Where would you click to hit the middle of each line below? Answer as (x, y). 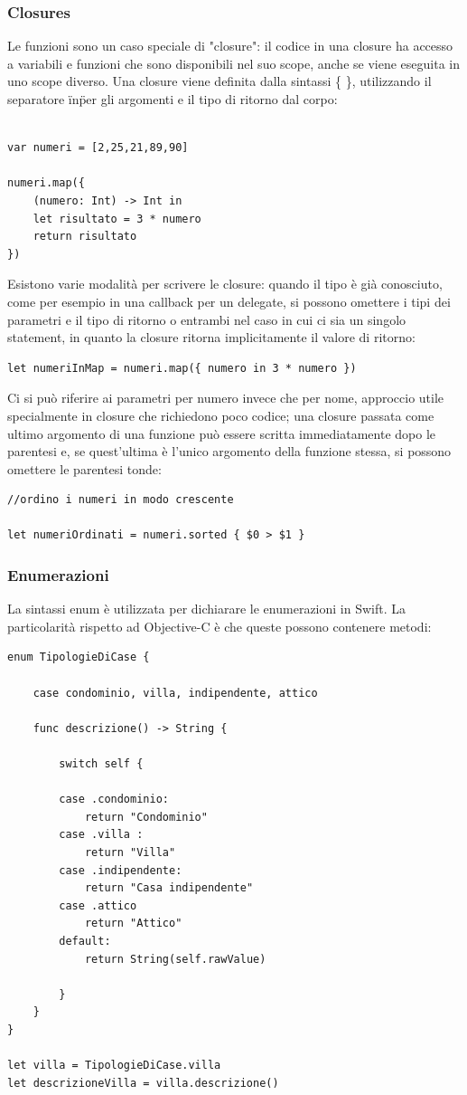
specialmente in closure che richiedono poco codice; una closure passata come (221, 415)
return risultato (85, 237)
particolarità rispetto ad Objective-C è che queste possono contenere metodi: (219, 626)
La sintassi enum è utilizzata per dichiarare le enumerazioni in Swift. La (206, 609)
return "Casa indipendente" (169, 888)
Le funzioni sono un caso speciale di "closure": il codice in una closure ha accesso (230, 46)
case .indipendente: (121, 870)
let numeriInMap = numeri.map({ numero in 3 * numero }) (182, 368)
